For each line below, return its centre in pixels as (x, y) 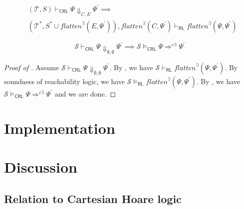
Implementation (60, 128)
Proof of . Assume (32, 67)
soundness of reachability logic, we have (65, 81)
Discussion (41, 167)
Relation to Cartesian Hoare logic (93, 198)
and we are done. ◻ (85, 93)
